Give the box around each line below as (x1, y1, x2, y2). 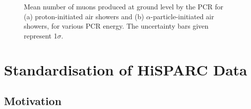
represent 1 (24, 30, 58, 40)
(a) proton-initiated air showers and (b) (24, 11, 144, 21)
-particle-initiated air (150, 11, 214, 21)
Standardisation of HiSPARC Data (4, 59, 248, 79)
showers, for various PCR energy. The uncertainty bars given (24, 21, 209, 31)
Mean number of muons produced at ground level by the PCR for (24, 1, 223, 11)
